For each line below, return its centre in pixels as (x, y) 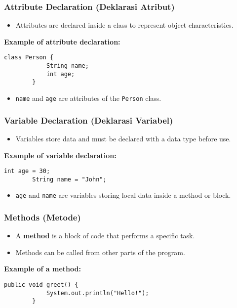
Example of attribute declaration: (62, 41)
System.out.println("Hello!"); (98, 293)
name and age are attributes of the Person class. (88, 98)
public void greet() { (41, 285)
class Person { (29, 58)
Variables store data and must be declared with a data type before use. (123, 138)
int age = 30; (27, 171)
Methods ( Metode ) (42, 217)
